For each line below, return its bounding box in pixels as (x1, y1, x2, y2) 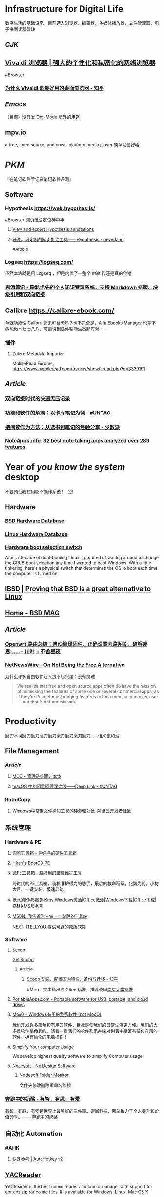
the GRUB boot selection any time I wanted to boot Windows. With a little (5, 560, 151, 566)
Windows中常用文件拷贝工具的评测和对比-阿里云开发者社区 (12, 808, 132, 814)
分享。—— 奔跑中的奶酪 (9, 1114, 58, 1120)
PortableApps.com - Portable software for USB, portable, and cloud (12, 996, 148, 1002)
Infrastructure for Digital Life (5, 3, 123, 15)
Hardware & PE (5, 838, 41, 845)
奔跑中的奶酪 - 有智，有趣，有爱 (5, 1096, 80, 1103)
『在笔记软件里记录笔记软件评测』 (5, 176, 74, 182)
